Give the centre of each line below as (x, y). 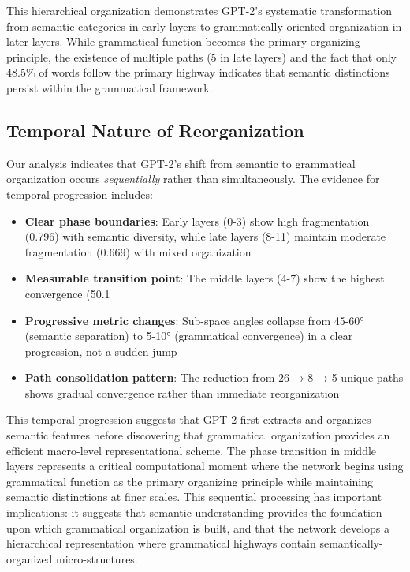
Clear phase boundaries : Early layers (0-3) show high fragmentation (197, 221)
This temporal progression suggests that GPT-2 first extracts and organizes (189, 419)
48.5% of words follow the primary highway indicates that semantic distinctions (198, 72)
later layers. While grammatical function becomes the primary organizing (183, 41)
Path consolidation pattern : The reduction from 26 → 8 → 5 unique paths (214, 378)
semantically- (351, 543)
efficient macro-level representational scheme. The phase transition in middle (192, 450)
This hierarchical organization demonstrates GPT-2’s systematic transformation (199, 10)
